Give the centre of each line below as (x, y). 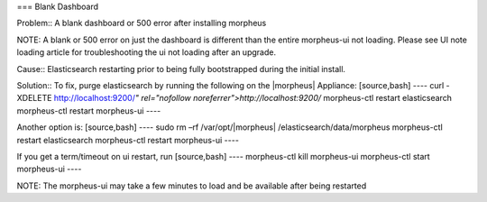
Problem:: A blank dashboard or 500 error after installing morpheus (142, 23)
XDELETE (34, 98)
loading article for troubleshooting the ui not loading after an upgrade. (147, 52)
